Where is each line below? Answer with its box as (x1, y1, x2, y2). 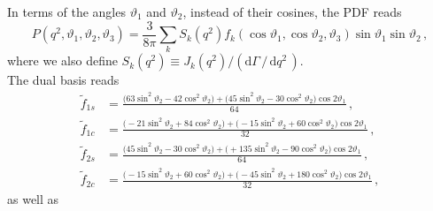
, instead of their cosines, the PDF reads (182, 3, 402, 20)
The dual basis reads (7, 71, 120, 89)
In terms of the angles (7, 3, 126, 20)
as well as (7, 189, 59, 207)
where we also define (7, 51, 118, 70)
